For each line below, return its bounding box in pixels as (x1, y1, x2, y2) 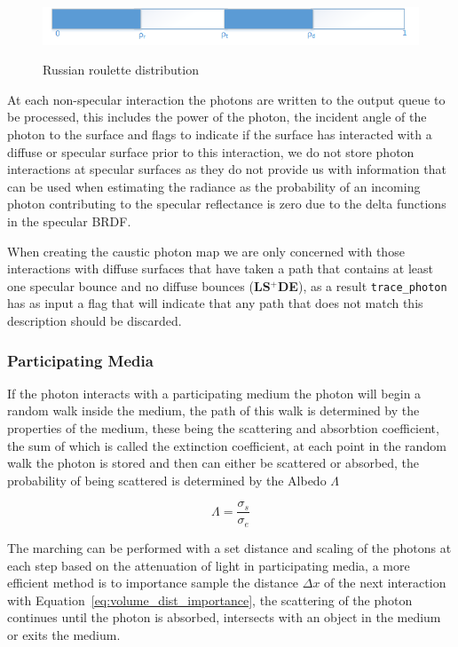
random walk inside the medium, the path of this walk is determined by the (7, 401, 420, 420)
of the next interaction (324, 573, 446, 592)
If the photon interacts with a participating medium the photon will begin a (7, 383, 422, 402)
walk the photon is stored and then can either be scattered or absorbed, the (7, 454, 420, 472)
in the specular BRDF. (7, 212, 131, 231)
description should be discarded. (7, 312, 182, 330)
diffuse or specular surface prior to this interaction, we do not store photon (7, 142, 415, 161)
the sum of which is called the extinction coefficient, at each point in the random (7, 436, 446, 454)
